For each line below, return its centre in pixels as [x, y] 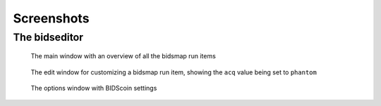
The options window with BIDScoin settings [94, 88]
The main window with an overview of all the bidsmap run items [123, 56]
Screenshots [51, 18]
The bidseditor [48, 37]
